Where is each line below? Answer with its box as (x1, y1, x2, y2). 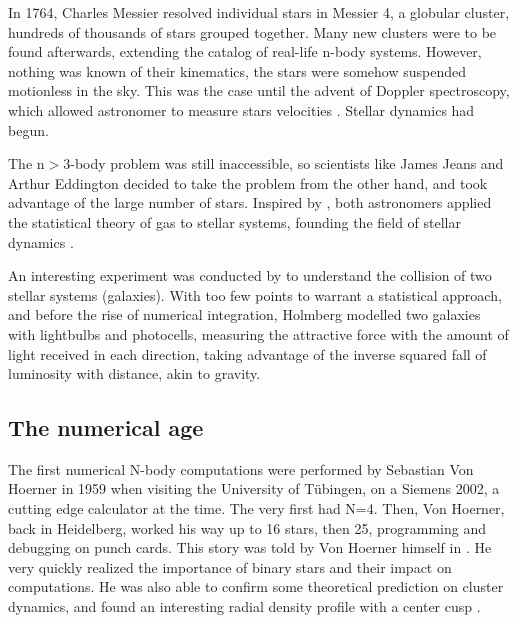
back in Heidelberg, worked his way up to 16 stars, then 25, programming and (8, 517, 486, 538)
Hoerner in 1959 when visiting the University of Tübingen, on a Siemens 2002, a (8, 478, 500, 499)
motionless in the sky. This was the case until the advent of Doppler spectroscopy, (8, 80, 510, 101)
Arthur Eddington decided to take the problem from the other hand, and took (8, 172, 488, 193)
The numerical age (8, 412, 204, 443)
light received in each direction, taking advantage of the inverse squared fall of (8, 343, 487, 364)
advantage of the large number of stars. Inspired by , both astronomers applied (8, 192, 492, 213)
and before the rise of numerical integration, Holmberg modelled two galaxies (8, 304, 481, 325)
